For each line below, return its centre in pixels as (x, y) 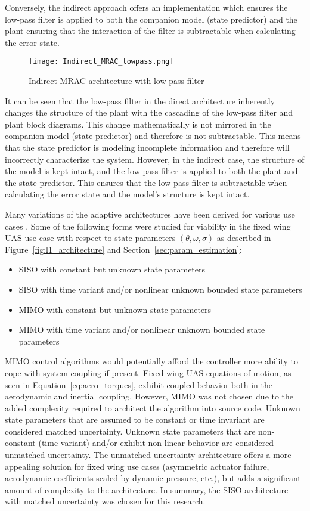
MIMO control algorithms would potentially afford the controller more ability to (151, 361)
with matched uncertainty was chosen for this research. (105, 501)
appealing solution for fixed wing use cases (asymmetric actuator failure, (137, 466)
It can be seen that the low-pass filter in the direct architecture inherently (140, 100)
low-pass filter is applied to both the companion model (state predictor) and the (151, 19)
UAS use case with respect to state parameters (90, 238)
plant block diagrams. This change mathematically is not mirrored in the (138, 124)
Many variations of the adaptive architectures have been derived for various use (150, 214)
